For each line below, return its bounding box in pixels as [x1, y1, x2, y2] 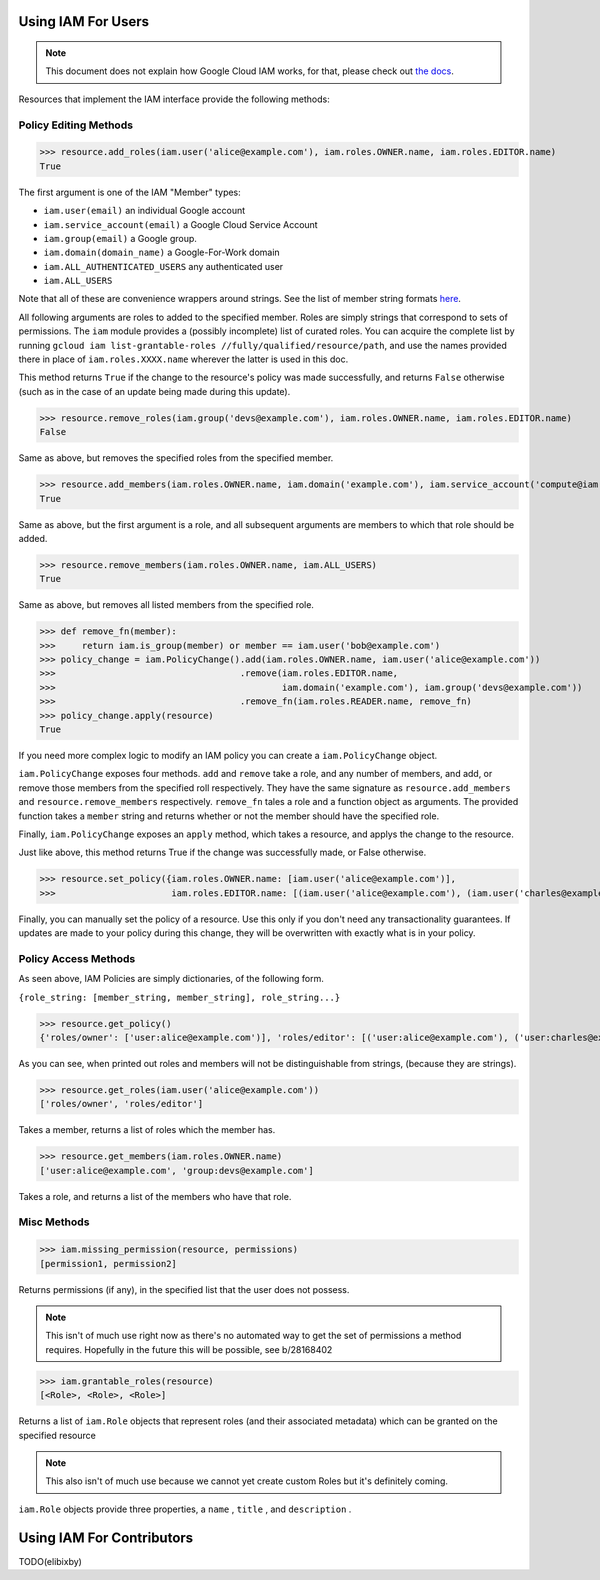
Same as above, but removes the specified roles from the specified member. [18, 452, 334, 464]
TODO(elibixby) [18, 1555, 82, 1567]
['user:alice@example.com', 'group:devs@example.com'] [39, 1165, 314, 1176]
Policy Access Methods [18, 951, 136, 965]
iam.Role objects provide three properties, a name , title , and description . [18, 1503, 352, 1515]
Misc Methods [18, 1215, 90, 1229]
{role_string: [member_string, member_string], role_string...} [18, 991, 341, 1003]
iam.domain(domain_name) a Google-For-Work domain [43, 246, 280, 259]
